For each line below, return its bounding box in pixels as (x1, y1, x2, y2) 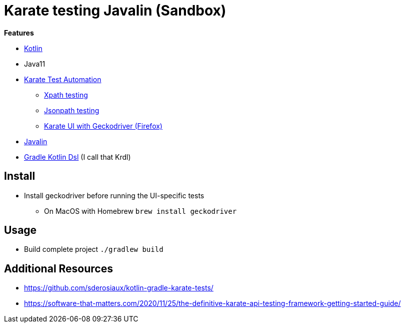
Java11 (24, 59, 45, 68)
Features (4, 28, 34, 37)
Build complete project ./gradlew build (24, 245, 163, 254)
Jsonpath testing (44, 106, 99, 115)
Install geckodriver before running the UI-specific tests (24, 191, 204, 200)
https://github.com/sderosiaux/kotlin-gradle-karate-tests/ (24, 283, 213, 292)
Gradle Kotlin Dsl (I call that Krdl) (24, 152, 131, 161)
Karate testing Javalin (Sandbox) (4, 2, 226, 19)
